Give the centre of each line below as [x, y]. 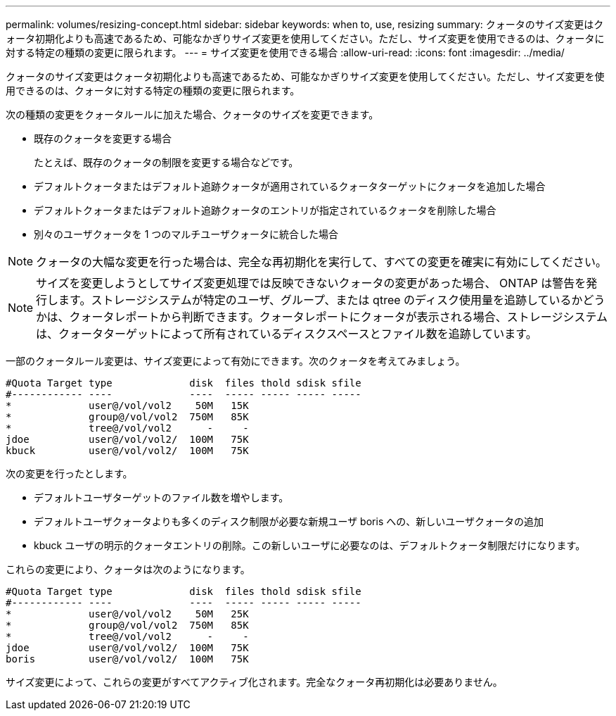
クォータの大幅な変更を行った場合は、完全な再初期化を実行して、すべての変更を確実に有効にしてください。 [322, 262]
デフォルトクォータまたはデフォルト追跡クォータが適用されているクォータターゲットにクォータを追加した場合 [290, 186]
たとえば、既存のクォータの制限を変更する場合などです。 [166, 162]
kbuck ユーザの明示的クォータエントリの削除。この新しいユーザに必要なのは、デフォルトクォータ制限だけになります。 [310, 545]
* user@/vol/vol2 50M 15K [127, 406]
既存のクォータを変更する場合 [103, 138]
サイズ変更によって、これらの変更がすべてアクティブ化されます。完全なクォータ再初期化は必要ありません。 [254, 682]
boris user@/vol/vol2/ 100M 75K [127, 659]
